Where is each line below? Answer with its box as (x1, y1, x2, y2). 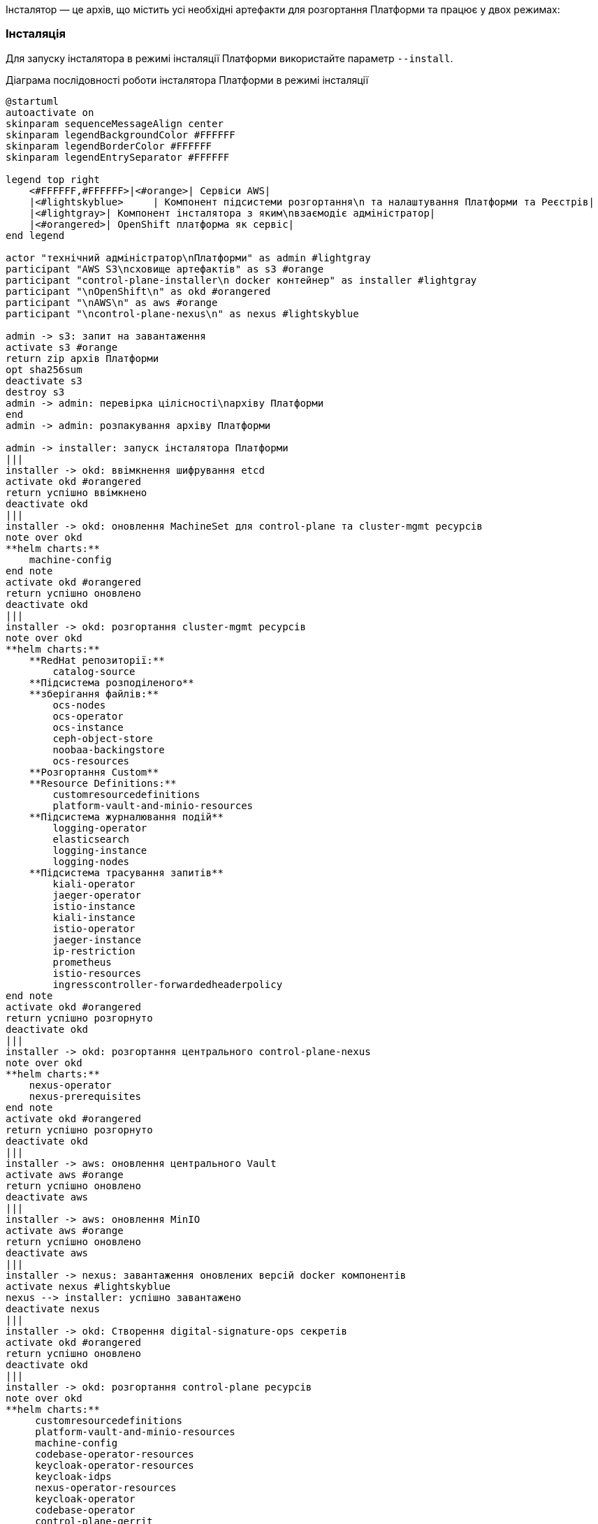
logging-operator (52, 822, 147, 834)
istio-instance (52, 900, 136, 912)
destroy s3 (6, 386, 65, 398)
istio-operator (52, 922, 136, 934)
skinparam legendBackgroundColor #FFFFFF (6, 129, 235, 140)
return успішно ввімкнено (6, 486, 147, 498)
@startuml (6, 95, 59, 107)
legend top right (6, 173, 100, 185)
